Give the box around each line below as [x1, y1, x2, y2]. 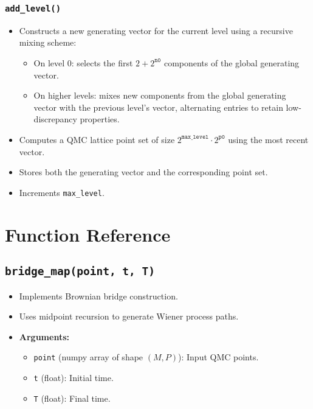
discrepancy [33, 113, 77, 125]
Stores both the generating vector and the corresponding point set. [19, 166, 268, 178]
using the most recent [228, 133, 309, 145]
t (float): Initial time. [33, 371, 114, 383]
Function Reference [5, 222, 171, 246]
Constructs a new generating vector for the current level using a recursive [19, 24, 293, 37]
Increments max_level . [19, 186, 105, 198]
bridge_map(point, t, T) [5, 265, 156, 278]
